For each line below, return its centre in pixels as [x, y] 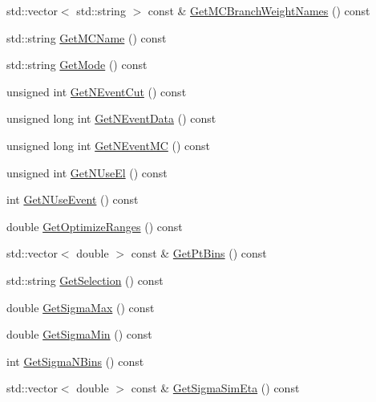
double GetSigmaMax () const [81, 307]
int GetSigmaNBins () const [75, 361]
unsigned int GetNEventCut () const [97, 91]
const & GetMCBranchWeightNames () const [259, 10]
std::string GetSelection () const [85, 280]
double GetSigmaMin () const [79, 334]
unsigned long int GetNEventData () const [111, 118]
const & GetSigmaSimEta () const [215, 388]
